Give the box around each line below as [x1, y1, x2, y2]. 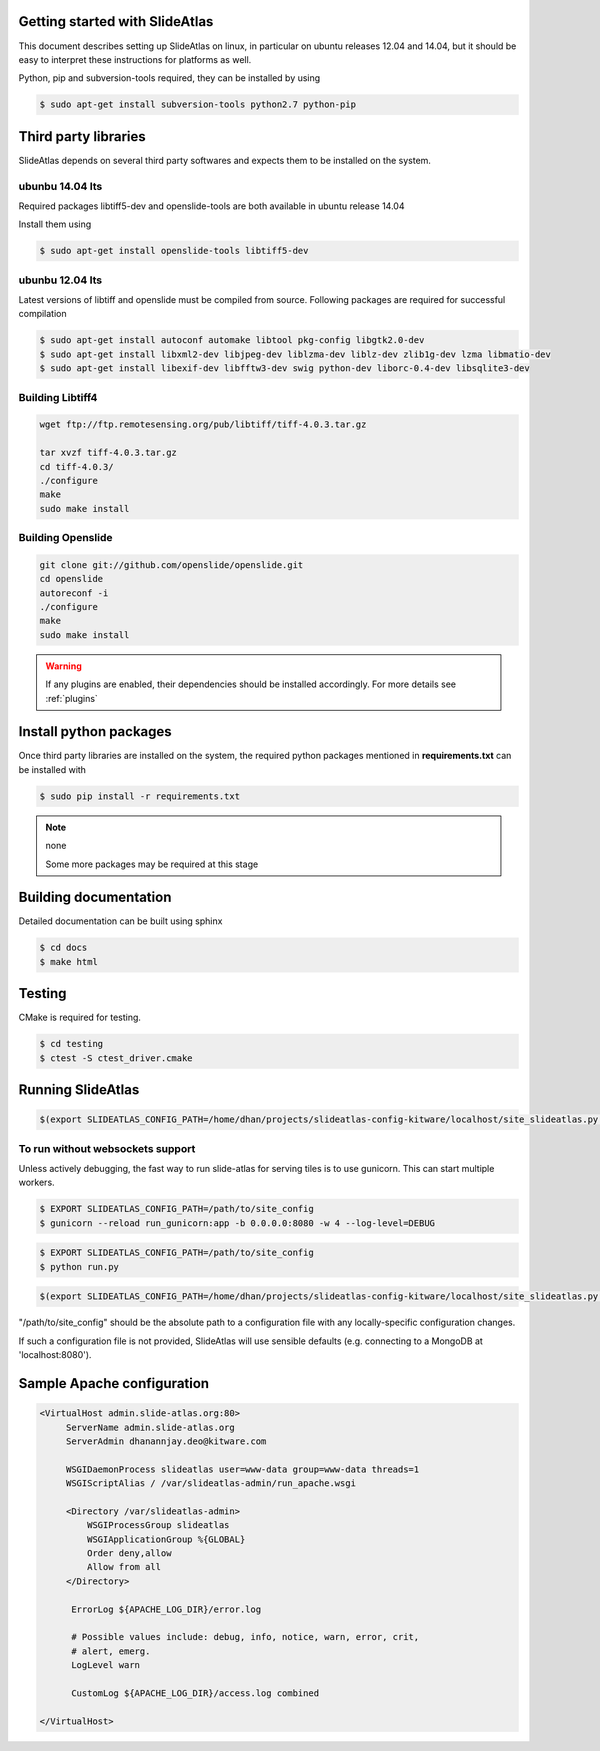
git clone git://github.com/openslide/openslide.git [39, 559, 304, 570]
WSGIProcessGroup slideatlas [86, 1520, 230, 1531]
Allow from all [86, 1561, 162, 1573]
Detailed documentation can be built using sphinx [18, 915, 223, 927]
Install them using [18, 218, 92, 230]
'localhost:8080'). [18, 1349, 92, 1361]
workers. [18, 1176, 55, 1189]
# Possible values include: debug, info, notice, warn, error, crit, [71, 1631, 420, 1643]
